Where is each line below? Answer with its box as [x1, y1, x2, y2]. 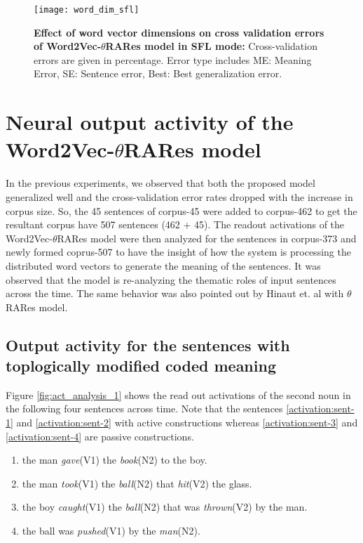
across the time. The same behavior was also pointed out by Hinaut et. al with [6, 286, 344, 301]
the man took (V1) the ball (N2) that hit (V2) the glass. [22, 476, 252, 490]
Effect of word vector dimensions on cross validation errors [34, 25, 324, 39]
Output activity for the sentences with [6, 334, 290, 355]
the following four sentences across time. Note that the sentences [6, 401, 283, 416]
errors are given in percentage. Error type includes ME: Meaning [34, 52, 312, 67]
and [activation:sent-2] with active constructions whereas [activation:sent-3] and [16, 415, 358, 430]
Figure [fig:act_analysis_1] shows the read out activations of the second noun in [6, 387, 351, 402]
